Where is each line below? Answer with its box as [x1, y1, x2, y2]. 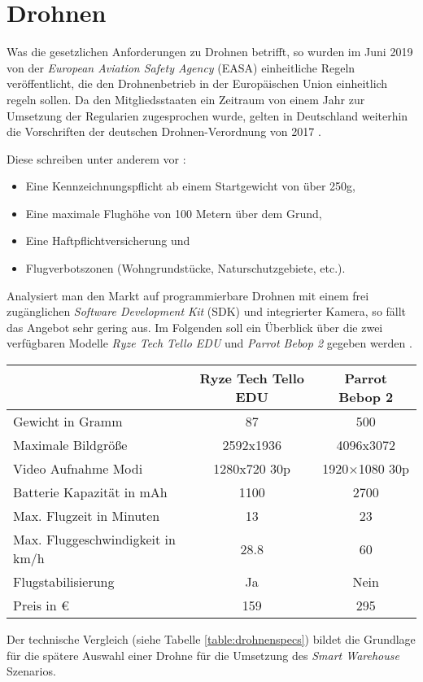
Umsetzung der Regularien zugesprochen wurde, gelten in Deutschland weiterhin [7, 107, 408, 124]
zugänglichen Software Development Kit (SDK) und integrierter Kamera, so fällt [7, 303, 407, 320]
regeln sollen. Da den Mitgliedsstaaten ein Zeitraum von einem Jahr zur [7, 90, 365, 107]
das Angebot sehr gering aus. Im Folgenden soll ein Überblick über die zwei [7, 318, 383, 335]
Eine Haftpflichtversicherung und [25, 232, 190, 249]
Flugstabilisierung [13, 572, 115, 592]
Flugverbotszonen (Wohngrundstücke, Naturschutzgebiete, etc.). [25, 260, 346, 277]
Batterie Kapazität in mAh [13, 483, 168, 502]
